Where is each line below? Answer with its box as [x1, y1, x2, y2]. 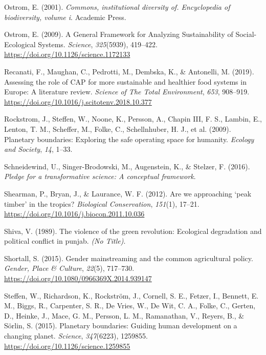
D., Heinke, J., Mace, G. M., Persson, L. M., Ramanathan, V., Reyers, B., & [4, 310, 245, 321]
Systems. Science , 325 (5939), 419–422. [38, 38, 158, 49]
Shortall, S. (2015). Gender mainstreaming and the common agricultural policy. [4, 252, 253, 263]
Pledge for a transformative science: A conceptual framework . [4, 171, 196, 182]
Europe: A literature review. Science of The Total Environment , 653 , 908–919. [4, 86, 250, 97]
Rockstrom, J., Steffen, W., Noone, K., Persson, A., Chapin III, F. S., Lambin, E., [4, 113, 262, 124]
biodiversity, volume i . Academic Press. [4, 11, 126, 22]
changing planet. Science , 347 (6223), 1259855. [4, 330, 148, 341]
